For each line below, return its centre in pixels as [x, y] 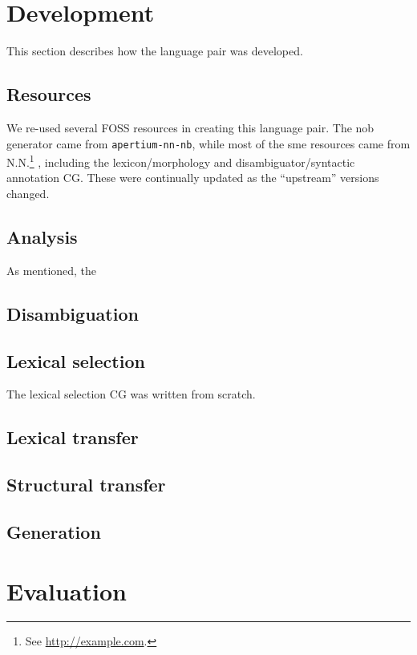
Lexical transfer [73, 437]
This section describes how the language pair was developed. [155, 51]
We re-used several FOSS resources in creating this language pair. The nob [190, 127]
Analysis [42, 237]
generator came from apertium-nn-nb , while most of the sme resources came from [208, 143]
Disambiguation [73, 313]
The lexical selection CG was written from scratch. [131, 394]
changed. [28, 194]
